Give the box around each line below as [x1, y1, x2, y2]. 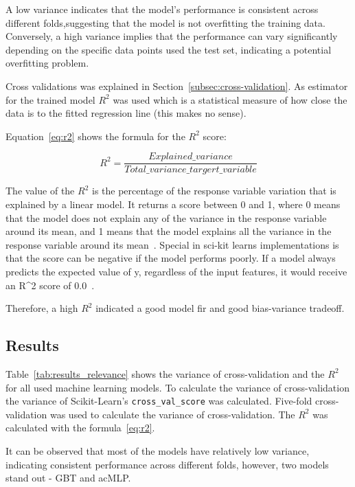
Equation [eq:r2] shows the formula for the [5, 128, 185, 143]
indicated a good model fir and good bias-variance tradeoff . [95, 301, 345, 315]
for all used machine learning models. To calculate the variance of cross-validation [5, 380, 350, 394]
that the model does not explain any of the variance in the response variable [5, 210, 327, 225]
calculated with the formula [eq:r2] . [5, 420, 155, 435]
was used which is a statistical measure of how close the [113, 92, 347, 106]
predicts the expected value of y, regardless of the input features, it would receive [5, 264, 347, 278]
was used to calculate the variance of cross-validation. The [49, 407, 295, 421]
